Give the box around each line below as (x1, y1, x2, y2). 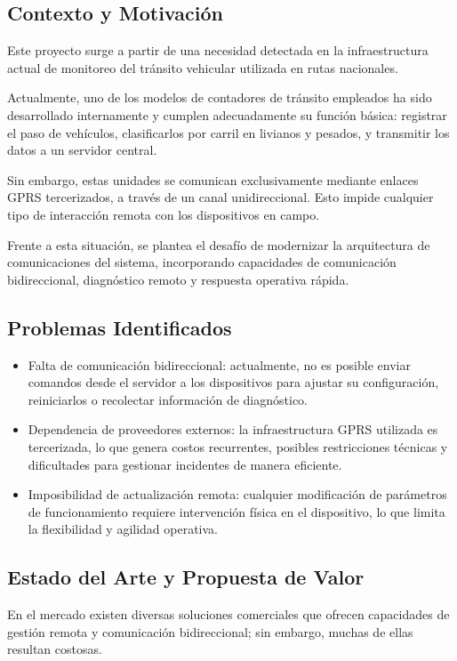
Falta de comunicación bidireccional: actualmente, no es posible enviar (28, 355, 411, 374)
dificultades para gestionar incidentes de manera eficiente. (28, 455, 342, 473)
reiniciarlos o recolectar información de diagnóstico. (28, 390, 308, 408)
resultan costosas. (7, 640, 102, 658)
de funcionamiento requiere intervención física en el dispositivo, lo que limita (28, 502, 445, 520)
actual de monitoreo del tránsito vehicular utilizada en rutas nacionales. (7, 58, 398, 77)
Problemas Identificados (7, 313, 232, 341)
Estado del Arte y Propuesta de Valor (7, 563, 365, 591)
